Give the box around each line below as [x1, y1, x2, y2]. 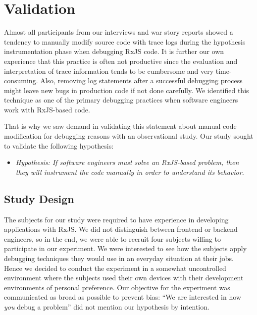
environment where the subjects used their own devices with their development [4, 272, 244, 283]
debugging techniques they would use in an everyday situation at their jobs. [4, 253, 234, 263]
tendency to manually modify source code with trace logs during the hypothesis [4, 36, 246, 47]
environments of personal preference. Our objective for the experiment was [4, 282, 230, 292]
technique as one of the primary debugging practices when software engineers [4, 95, 238, 105]
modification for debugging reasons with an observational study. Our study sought [4, 131, 254, 141]
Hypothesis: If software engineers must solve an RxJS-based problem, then [15, 157, 239, 167]
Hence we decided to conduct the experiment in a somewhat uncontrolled [4, 262, 226, 273]
